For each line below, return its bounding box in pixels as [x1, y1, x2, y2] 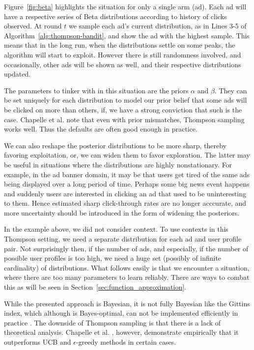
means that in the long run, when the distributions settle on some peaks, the [4, 40, 235, 50]
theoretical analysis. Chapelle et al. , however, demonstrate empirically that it [4, 327, 239, 337]
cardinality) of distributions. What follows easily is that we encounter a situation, [4, 262, 250, 272]
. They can [214, 85, 247, 95]
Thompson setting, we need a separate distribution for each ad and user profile [4, 234, 242, 244]
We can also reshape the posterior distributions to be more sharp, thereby [4, 140, 227, 150]
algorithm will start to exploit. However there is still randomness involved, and [4, 49, 241, 59]
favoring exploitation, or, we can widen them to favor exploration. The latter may [4, 150, 250, 160]
